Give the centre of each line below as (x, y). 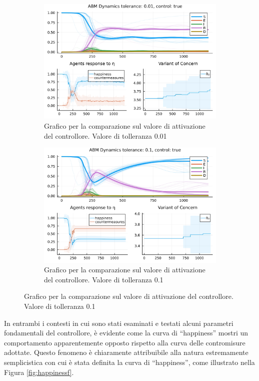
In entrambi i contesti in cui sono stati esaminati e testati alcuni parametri (119, 323)
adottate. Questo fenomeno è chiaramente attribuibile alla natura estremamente (126, 352)
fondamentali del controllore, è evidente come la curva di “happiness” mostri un (126, 333)
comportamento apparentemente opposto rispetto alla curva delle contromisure (125, 342)
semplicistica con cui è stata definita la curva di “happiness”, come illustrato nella (129, 362)
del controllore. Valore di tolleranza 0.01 (105, 135)
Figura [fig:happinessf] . (39, 372)
